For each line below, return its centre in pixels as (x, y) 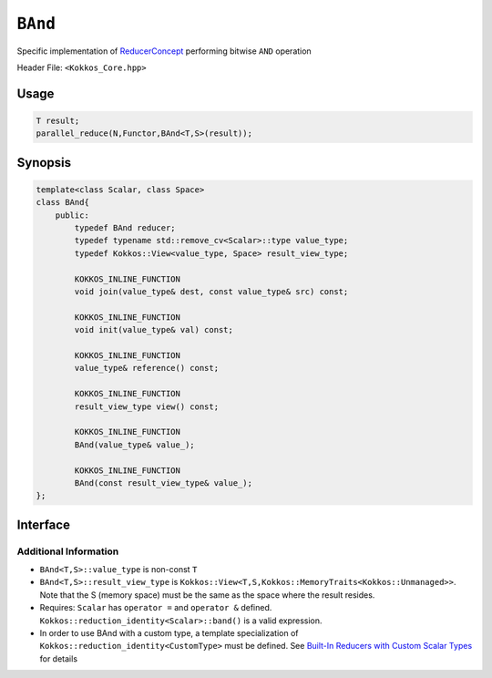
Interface (43, 524)
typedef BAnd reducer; (125, 228)
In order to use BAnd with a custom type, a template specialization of (169, 633)
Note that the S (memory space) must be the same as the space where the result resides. (207, 595)
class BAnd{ (63, 202)
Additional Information (68, 551)
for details (58, 658)
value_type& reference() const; (146, 368)
